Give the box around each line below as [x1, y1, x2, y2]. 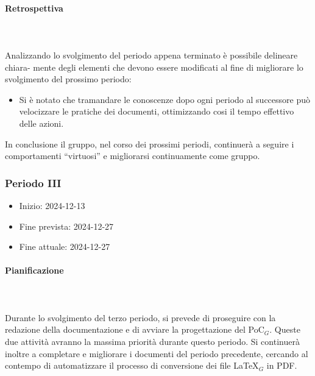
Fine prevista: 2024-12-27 [19, 219, 114, 232]
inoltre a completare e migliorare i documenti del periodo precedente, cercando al [5, 347, 308, 360]
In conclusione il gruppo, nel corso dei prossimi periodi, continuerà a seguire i [5, 137, 294, 150]
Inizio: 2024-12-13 [19, 199, 85, 211]
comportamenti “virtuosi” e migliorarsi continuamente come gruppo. [5, 149, 260, 162]
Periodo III [5, 175, 62, 190]
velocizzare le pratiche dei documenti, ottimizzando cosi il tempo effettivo [19, 105, 294, 118]
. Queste [269, 323, 300, 336]
